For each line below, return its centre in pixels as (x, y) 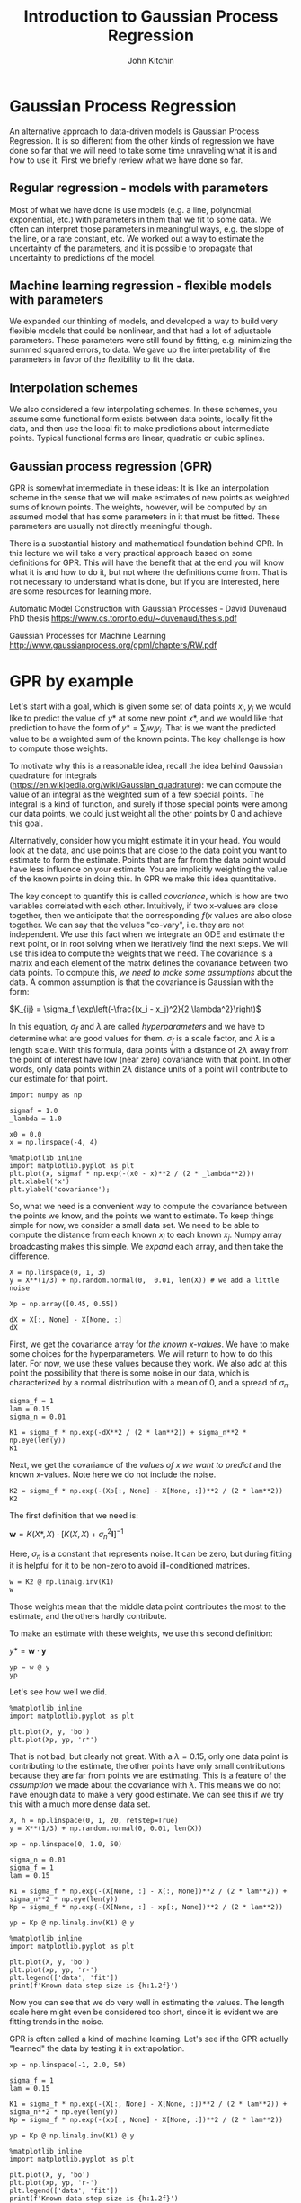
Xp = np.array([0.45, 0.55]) (64, 1304)
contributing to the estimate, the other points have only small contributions (147, 1765)
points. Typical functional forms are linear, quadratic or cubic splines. (137, 438)
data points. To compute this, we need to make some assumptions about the (151, 973)
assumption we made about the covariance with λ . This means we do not (145, 1784)
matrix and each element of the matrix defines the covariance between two (149, 963)
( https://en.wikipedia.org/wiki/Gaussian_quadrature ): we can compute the (146, 785)
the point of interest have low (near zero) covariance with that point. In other (150, 1060)
